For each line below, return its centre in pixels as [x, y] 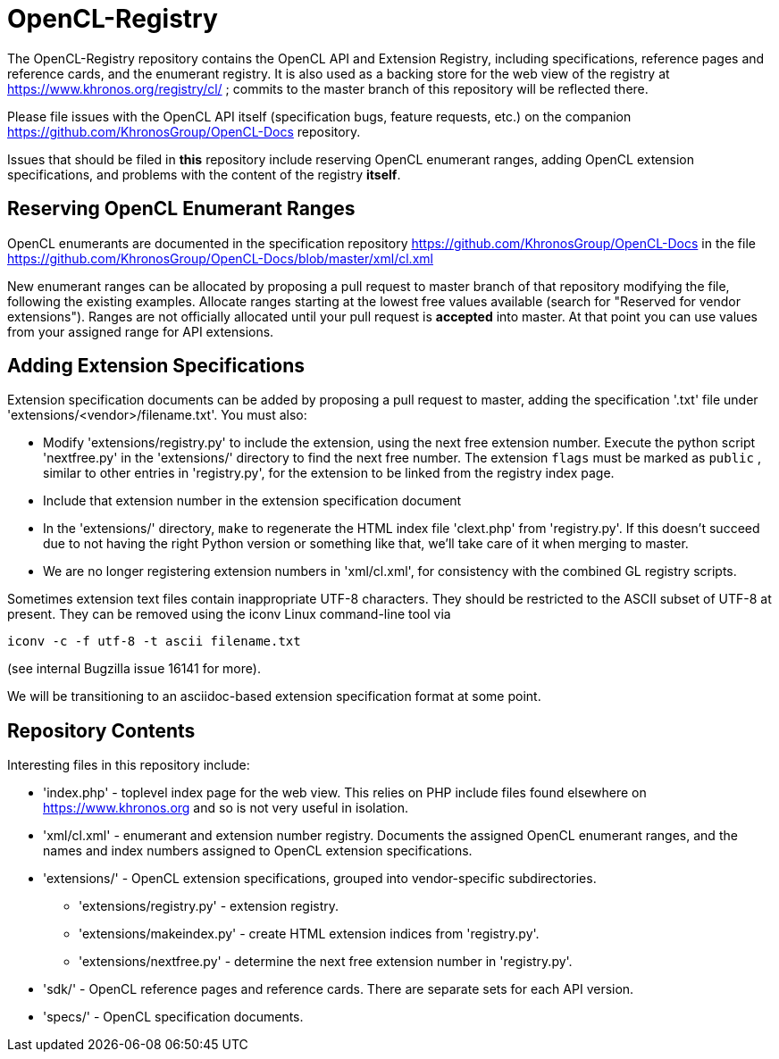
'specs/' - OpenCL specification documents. [173, 1017]
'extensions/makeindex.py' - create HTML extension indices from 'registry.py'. [309, 934]
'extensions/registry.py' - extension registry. [209, 906]
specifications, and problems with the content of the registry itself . [204, 174]
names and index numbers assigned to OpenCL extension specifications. [258, 851]
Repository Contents [101, 730]
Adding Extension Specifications [156, 366]
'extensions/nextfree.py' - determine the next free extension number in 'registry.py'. [326, 962]
